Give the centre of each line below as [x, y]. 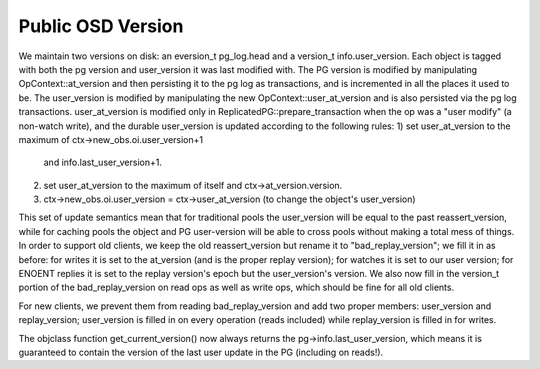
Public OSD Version [101, 26]
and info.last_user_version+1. [102, 162]
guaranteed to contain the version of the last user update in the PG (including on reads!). [201, 352]
